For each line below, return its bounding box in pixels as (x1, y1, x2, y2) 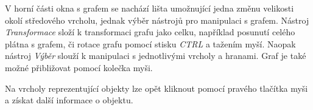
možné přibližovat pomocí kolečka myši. (5, 61, 153, 74)
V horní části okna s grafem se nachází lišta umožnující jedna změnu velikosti (5, 2, 294, 14)
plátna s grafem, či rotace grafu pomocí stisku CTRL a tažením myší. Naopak (5, 37, 296, 50)
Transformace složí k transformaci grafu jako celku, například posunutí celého (5, 26, 295, 38)
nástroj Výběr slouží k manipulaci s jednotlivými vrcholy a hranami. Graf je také (5, 49, 306, 62)
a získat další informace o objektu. (5, 94, 133, 106)
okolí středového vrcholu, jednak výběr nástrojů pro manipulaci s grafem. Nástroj (5, 13, 309, 26)
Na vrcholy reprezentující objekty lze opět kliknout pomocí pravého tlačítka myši (5, 81, 308, 94)
